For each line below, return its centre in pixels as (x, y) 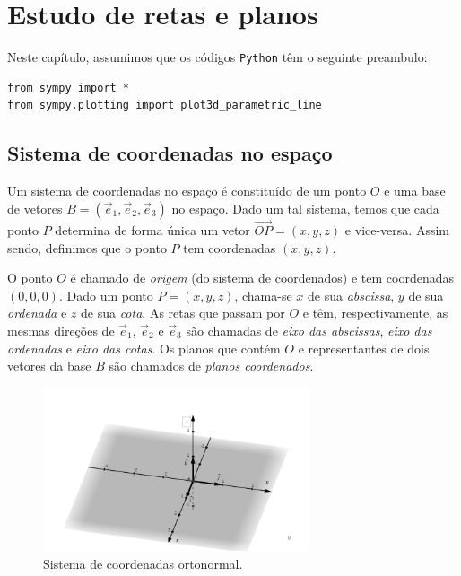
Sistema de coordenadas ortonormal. (143, 563)
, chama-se (263, 295)
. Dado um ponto (106, 295)
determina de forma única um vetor (152, 229)
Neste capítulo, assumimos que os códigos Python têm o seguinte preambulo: (217, 57)
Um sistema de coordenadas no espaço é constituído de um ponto (187, 191)
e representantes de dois (364, 348)
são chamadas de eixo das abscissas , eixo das (309, 330)
